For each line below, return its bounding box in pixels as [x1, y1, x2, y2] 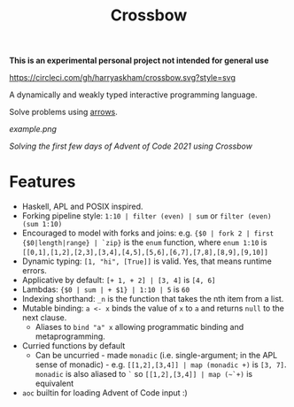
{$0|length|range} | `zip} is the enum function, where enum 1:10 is [21, 237, 267, 248]
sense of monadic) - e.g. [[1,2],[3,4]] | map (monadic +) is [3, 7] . [35, 359, 287, 370]
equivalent [35, 378, 74, 389]
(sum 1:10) [21, 220, 63, 229]
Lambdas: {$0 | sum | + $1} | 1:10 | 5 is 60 [21, 284, 190, 295]
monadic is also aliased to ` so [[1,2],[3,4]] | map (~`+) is [35, 369, 253, 380]
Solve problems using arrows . [9, 107, 118, 118]
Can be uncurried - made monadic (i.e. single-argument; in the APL [35, 350, 278, 361]
